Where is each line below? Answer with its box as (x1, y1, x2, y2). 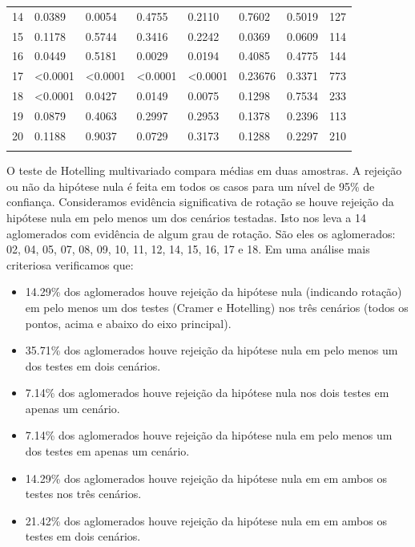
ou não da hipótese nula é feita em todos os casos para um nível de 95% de (6, 177, 375, 194)
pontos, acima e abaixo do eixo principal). (25, 314, 232, 331)
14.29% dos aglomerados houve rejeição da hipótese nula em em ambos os (25, 469, 387, 486)
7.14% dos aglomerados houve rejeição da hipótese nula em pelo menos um (25, 427, 393, 444)
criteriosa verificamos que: (6, 256, 134, 273)
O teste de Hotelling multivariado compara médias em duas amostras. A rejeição (6, 162, 402, 179)
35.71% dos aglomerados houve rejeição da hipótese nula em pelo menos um (25, 342, 398, 359)
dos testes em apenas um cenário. (25, 443, 190, 460)
